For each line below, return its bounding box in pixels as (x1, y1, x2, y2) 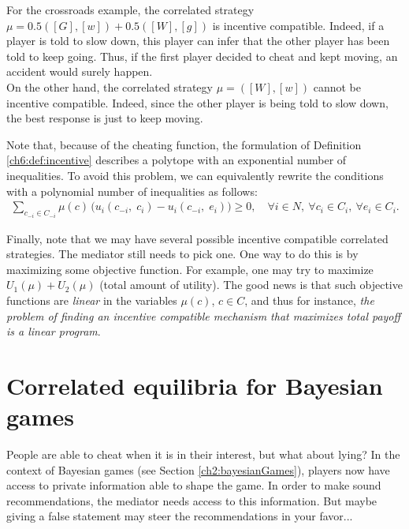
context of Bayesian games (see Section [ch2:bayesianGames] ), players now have (6, 461, 390, 478)
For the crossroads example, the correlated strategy (6, 2, 255, 17)
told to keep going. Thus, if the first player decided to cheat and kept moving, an (6, 47, 398, 64)
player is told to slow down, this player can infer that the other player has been (6, 32, 390, 49)
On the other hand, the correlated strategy (6, 78, 213, 95)
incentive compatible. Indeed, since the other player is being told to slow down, (6, 94, 389, 111)
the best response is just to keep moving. (6, 110, 203, 126)
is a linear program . (6, 323, 101, 340)
